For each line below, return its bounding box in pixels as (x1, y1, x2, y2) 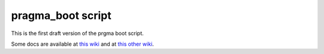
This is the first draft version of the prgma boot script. (11, 30, 144, 37)
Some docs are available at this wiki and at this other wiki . (11, 40, 154, 47)
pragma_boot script (11, 9, 112, 22)
